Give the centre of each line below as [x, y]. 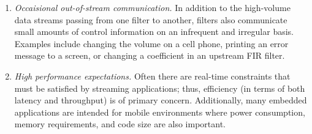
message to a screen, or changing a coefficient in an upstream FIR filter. [150, 55]
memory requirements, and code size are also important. [120, 124]
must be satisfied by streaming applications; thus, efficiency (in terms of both [160, 88]
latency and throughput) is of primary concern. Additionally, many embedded [161, 100]
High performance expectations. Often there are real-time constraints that [152, 76]
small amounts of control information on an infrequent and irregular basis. [154, 32]
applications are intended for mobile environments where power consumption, [160, 112]
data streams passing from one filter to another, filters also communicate [151, 19]
